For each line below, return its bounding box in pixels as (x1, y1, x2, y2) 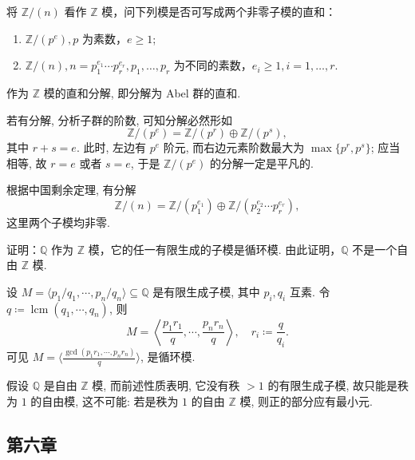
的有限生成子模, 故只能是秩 (267, 377, 409, 394)
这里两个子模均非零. (6, 213, 110, 230)
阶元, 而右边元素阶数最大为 (163, 139, 305, 156)
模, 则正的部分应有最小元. (239, 392, 373, 409)
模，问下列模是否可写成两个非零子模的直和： (101, 3, 337, 19)
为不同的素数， (173, 57, 252, 73)
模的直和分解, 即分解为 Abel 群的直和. (43, 84, 241, 101)
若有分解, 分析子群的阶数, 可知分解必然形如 (6, 111, 233, 128)
